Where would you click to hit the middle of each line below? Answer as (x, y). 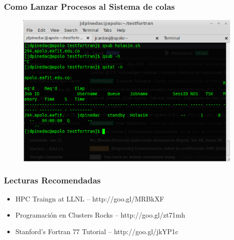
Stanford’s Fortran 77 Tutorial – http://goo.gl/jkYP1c (97, 231)
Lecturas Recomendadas (52, 180)
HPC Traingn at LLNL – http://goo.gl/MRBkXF (90, 198)
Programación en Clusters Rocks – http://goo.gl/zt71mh (100, 215)
